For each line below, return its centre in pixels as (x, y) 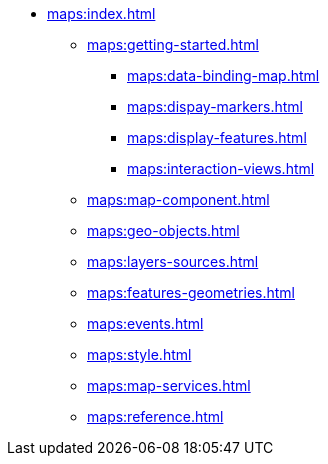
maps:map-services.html (169, 385)
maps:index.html (101, 13)
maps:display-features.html (217, 137)
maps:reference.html (155, 416)
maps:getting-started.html (173, 44)
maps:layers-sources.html (173, 261)
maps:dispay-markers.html (215, 106)
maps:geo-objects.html (163, 230)
